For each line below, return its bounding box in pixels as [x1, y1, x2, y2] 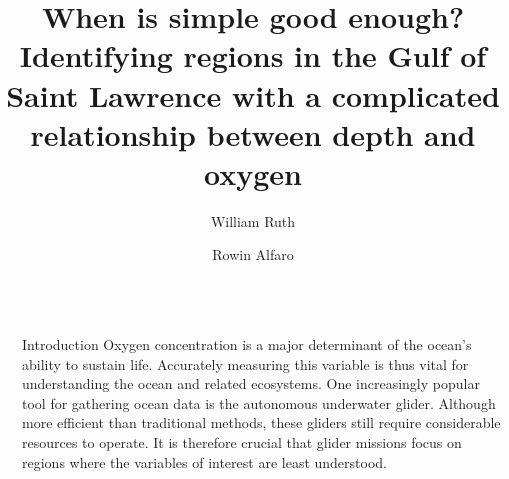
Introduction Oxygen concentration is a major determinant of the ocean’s [22, 334, 472, 355]
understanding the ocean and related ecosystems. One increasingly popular [22, 373, 480, 394]
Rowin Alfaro [212, 244, 294, 265]
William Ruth [210, 210, 296, 231]
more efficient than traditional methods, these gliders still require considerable [22, 412, 501, 433]
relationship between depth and [30, 113, 476, 154]
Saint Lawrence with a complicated [6, 74, 500, 115]
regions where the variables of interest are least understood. [22, 451, 387, 472]
